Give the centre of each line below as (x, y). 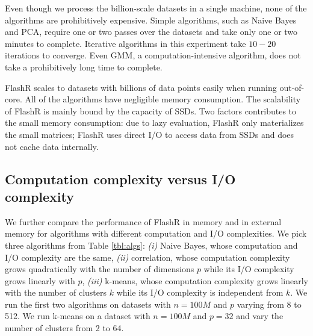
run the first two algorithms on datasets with (88, 304)
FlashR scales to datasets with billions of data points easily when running (141, 87)
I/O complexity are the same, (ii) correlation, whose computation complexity (147, 257)
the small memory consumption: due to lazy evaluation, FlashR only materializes (154, 123)
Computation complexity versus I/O (120, 179)
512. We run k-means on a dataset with (78, 316)
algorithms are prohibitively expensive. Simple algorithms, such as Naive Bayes (151, 20)
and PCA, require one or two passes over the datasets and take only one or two (151, 32)
